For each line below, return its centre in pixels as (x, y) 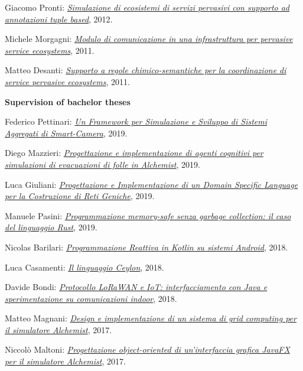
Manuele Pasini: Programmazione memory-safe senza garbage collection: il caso (148, 215)
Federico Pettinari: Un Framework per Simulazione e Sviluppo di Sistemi (136, 121)
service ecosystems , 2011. (50, 50)
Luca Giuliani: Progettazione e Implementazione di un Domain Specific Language (151, 184)
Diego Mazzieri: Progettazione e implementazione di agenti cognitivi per (134, 153)
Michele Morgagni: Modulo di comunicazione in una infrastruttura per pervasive (149, 39)
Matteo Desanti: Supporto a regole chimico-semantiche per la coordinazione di (146, 70)
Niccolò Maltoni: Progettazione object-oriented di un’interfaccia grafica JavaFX (147, 349)
